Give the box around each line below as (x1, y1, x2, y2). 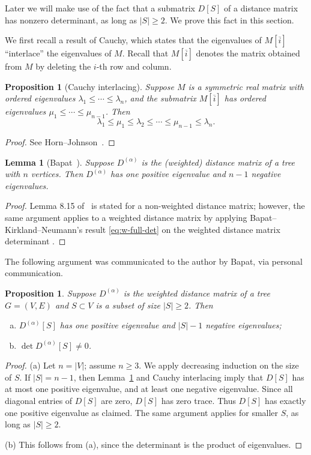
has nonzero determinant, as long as (5, 13, 137, 26)
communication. (5, 267, 63, 279)
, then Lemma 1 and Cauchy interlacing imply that (73, 370, 264, 383)
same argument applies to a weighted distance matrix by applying (5, 211, 247, 223)
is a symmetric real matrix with (188, 80, 304, 92)
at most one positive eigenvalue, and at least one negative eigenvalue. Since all (5, 382, 293, 395)
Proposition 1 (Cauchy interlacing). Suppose (5, 80, 174, 92)
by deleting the (35, 60, 91, 73)
